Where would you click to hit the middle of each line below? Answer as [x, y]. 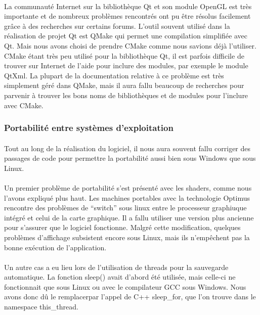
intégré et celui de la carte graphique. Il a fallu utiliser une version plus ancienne [129, 217]
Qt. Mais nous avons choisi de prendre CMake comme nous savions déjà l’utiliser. [130, 45]
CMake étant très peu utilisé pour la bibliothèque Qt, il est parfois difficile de [124, 55]
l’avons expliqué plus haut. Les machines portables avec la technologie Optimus [127, 197]
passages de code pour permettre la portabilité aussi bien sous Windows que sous [130, 158]
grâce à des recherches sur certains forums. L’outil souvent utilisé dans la [117, 26]
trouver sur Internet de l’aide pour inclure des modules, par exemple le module [126, 65]
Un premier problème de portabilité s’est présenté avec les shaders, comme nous [128, 187]
